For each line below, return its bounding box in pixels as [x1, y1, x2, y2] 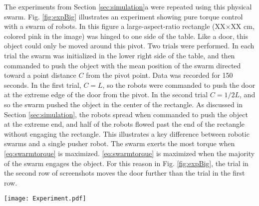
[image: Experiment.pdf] [4, 195, 86, 203]
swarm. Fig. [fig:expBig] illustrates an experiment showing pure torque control [4, 11, 243, 21]
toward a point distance [4, 70, 76, 80]
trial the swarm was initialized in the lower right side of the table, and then [4, 50, 235, 60]
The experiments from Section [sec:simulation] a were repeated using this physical [4, 1, 252, 11]
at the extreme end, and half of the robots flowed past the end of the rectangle [4, 119, 245, 129]
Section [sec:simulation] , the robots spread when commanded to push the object [4, 109, 248, 119]
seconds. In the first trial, [4, 79, 81, 90]
